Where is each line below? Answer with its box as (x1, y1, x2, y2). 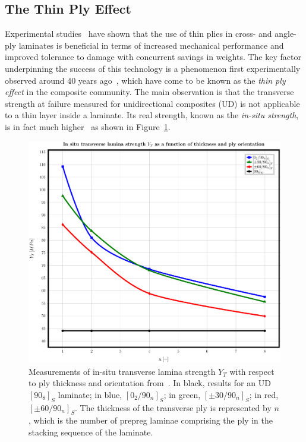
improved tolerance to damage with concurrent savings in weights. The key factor (5, 50, 301, 63)
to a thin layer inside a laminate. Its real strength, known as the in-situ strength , (5, 109, 299, 121)
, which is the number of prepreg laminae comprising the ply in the (29, 414, 273, 427)
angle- (275, 27, 296, 40)
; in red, (249, 388, 279, 400)
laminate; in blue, (58, 388, 122, 400)
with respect (229, 365, 275, 377)
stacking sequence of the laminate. (29, 425, 153, 438)
